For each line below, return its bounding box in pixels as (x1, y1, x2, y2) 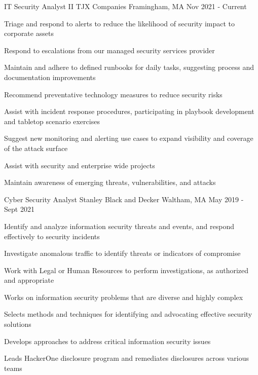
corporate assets (4, 28, 54, 39)
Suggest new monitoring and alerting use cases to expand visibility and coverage (4, 133, 253, 143)
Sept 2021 (4, 204, 34, 214)
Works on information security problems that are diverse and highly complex (4, 291, 243, 302)
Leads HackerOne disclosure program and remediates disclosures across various (4, 353, 249, 363)
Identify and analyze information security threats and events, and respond (4, 220, 234, 231)
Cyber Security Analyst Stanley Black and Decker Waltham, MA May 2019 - (4, 194, 244, 204)
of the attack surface (4, 142, 68, 153)
